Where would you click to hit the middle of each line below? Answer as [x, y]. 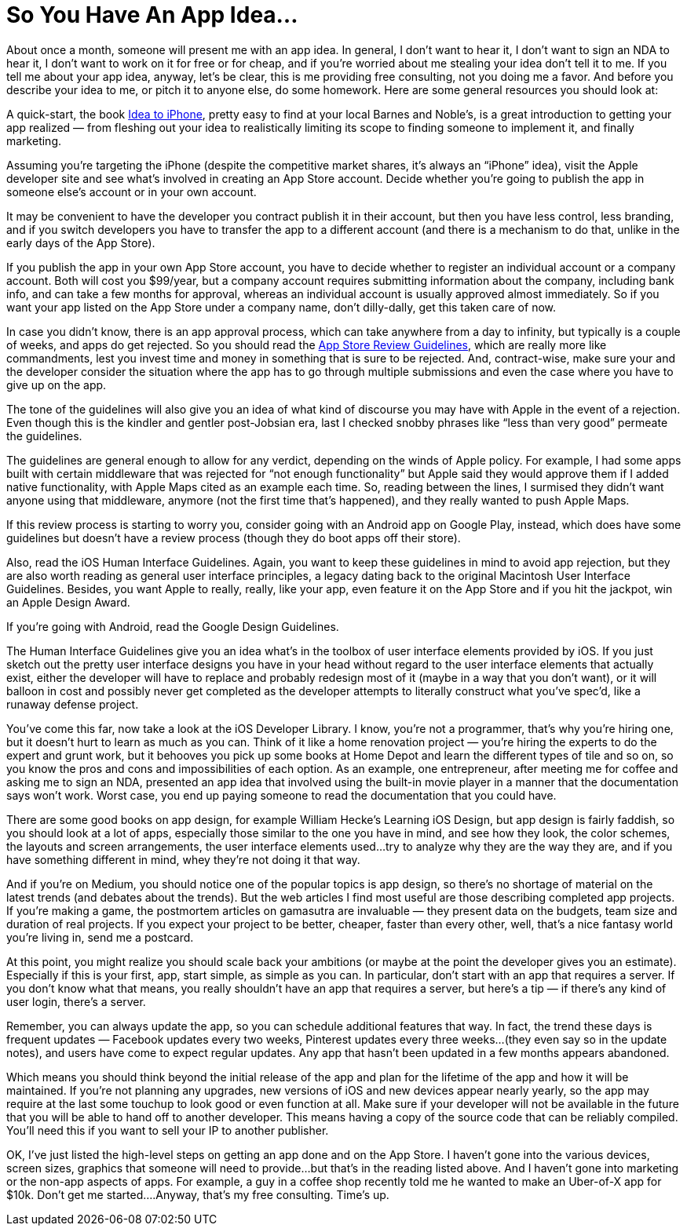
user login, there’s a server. [76, 1001]
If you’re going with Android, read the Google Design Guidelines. [173, 626]
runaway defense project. [73, 704]
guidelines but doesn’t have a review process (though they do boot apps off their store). [234, 538]
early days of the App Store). [81, 242]
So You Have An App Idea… [152, 15]
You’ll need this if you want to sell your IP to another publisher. [168, 1130]
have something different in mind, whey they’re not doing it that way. [183, 859]
